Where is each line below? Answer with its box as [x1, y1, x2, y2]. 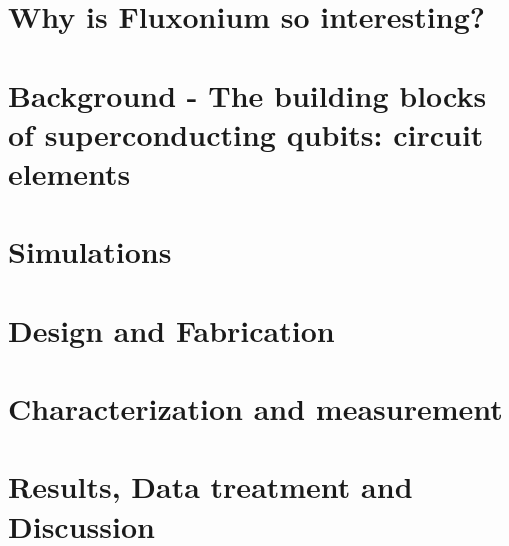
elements [8, 152, 131, 193]
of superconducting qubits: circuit [8, 113, 484, 154]
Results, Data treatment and [8, 466, 413, 507]
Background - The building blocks [8, 74, 487, 115]
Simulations [8, 231, 172, 272]
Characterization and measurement [8, 388, 503, 429]
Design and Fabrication [8, 309, 335, 350]
